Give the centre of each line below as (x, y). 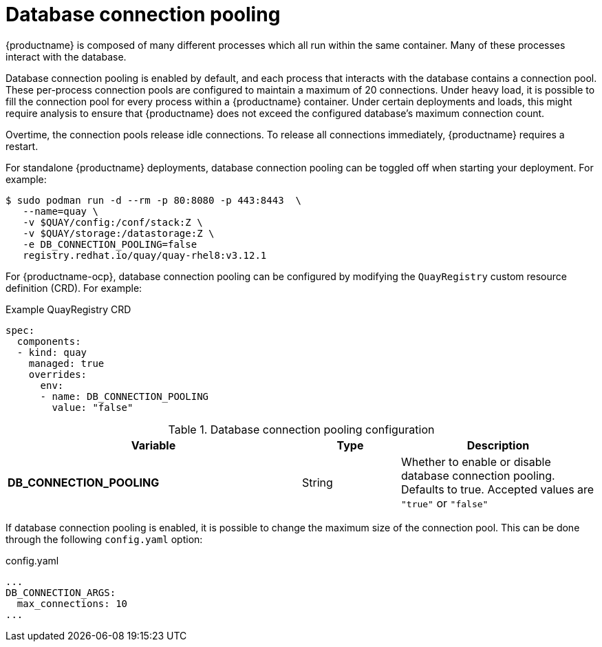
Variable (153, 445)
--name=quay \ (61, 211)
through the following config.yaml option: (104, 539)
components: (49, 341)
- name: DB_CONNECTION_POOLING (125, 396)
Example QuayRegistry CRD (68, 309)
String (318, 482)
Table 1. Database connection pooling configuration (301, 429)
